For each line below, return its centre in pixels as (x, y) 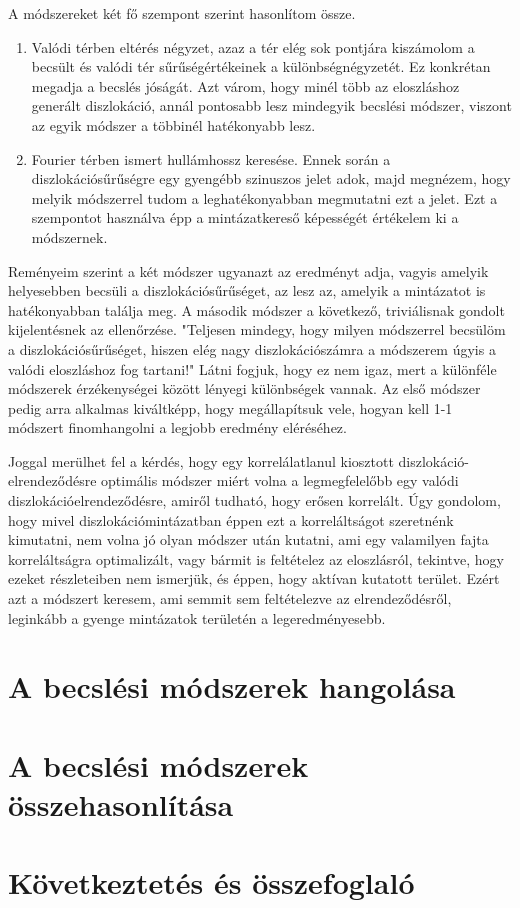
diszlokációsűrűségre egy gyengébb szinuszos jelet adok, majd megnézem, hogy (271, 178)
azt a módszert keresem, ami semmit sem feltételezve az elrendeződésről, (230, 598)
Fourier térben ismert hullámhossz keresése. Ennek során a (211, 158)
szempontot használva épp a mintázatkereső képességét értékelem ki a (245, 217)
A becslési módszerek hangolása (232, 686)
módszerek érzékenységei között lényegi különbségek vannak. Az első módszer (244, 388)
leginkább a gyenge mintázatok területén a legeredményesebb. (197, 617)
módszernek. (69, 236)
